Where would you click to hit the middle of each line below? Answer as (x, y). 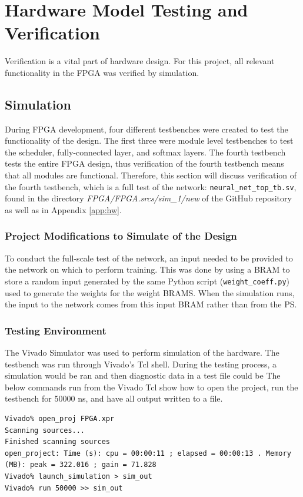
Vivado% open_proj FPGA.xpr (60, 418)
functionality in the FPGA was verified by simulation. (102, 72)
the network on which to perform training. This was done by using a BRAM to (147, 269)
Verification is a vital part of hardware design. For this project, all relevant (140, 61)
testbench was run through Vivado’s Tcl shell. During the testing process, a (141, 364)
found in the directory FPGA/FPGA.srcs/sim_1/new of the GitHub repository (148, 198)
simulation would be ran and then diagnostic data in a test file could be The (143, 375)
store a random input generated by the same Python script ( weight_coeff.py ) (147, 281)
